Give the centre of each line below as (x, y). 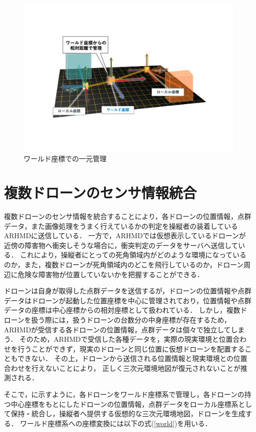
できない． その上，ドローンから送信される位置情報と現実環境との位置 (132, 358)
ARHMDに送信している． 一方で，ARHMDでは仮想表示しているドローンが (125, 235)
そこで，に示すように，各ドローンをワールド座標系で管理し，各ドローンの (124, 394)
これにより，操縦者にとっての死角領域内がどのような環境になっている (133, 255)
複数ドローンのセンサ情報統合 (100, 193)
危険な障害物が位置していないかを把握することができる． (111, 274)
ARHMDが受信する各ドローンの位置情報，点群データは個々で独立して (117, 329)
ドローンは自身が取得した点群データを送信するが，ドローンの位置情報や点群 (128, 291)
